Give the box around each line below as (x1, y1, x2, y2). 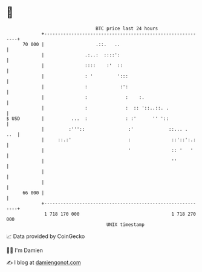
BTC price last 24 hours (96, 25, 158, 32)
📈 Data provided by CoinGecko (6, 233, 85, 240)
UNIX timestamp (106, 221, 145, 228)
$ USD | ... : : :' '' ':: (6, 115, 169, 122)
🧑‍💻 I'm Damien (6, 247, 44, 254)
